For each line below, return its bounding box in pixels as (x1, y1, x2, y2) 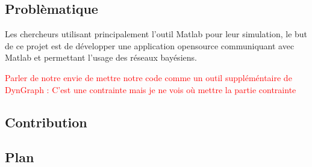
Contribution (5, 112, 87, 131)
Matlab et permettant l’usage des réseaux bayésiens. (5, 51, 197, 64)
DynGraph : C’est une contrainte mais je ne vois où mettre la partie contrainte (5, 83, 296, 96)
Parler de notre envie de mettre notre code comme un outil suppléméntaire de (5, 71, 292, 83)
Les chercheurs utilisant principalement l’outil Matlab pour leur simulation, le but (5, 28, 308, 40)
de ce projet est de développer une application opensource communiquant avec (5, 39, 295, 52)
